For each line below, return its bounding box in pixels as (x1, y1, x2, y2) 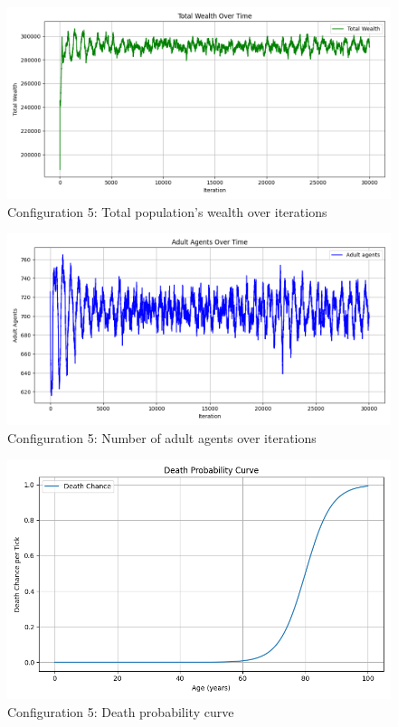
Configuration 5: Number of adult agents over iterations (7, 428, 317, 447)
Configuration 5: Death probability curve (7, 702, 234, 721)
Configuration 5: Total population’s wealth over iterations (7, 202, 327, 221)
